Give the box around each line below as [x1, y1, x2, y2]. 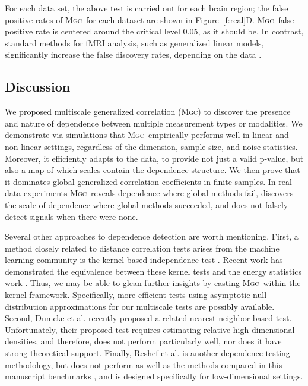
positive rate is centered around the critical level [5, 25, 180, 37]
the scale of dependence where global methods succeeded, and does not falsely [5, 198, 288, 211]
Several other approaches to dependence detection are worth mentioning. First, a [5, 230, 299, 243]
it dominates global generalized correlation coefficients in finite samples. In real [5, 175, 292, 187]
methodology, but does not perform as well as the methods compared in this [5, 358, 282, 371]
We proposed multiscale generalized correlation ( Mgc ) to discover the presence [5, 105, 291, 118]
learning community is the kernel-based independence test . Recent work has [5, 253, 283, 266]
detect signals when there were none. [5, 210, 138, 222]
